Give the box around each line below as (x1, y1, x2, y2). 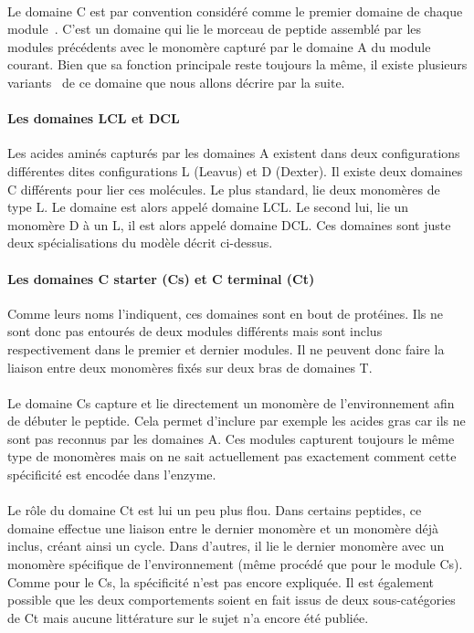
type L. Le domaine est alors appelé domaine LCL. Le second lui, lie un (7, 197, 409, 216)
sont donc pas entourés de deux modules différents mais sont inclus (7, 322, 383, 341)
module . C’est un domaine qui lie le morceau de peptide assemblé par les (7, 19, 422, 38)
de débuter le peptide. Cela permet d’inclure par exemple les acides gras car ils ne (7, 411, 466, 430)
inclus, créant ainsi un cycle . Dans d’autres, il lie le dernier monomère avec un (7, 536, 445, 555)
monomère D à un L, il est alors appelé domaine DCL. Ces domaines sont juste (7, 215, 451, 234)
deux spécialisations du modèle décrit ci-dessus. (7, 233, 273, 252)
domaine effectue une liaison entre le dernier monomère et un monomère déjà (7, 518, 438, 537)
